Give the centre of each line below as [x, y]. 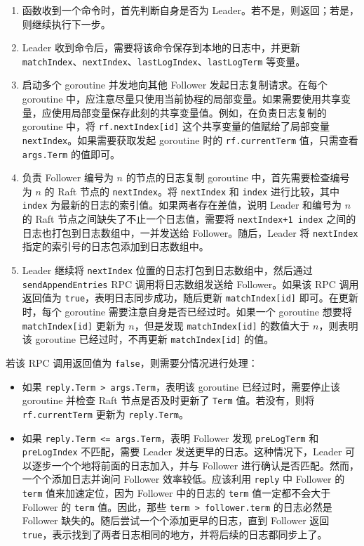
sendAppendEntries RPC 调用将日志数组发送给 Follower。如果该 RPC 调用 [190, 284]
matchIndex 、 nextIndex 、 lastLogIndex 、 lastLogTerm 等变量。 [164, 61]
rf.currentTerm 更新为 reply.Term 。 [105, 414]
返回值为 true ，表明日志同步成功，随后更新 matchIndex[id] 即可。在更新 [190, 298]
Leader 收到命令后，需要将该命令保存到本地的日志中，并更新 [161, 47]
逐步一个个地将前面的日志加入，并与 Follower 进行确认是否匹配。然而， [195, 465]
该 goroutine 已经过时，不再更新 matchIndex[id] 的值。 [148, 339]
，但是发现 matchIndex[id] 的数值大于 [222, 325]
